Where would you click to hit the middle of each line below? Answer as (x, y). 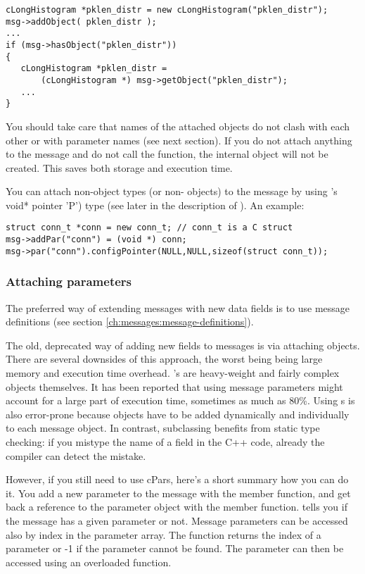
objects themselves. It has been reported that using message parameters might (174, 386)
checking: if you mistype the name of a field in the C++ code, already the (165, 442)
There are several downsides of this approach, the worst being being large (164, 359)
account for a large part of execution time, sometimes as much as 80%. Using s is (180, 400)
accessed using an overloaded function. (89, 562)
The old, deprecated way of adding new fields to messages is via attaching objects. (183, 345)
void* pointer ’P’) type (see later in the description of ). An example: (155, 205)
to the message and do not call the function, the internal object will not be (167, 154)
